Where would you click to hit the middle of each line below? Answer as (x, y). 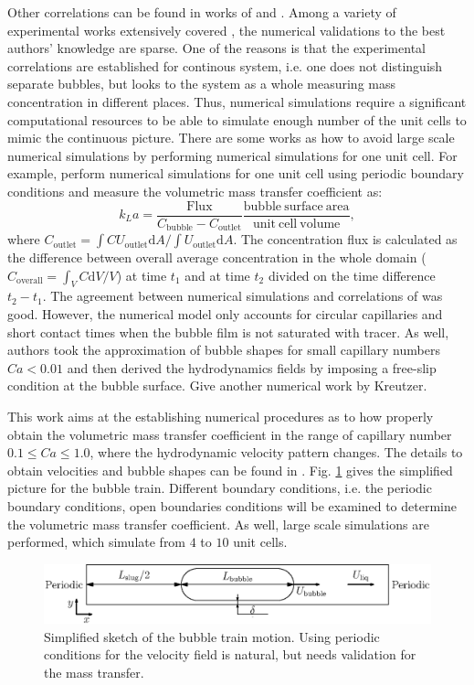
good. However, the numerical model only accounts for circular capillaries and (225, 314)
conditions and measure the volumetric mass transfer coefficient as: (195, 191)
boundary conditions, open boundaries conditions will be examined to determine (232, 505)
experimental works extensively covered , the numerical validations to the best (226, 30)
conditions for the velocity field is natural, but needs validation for (230, 654)
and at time (217, 275)
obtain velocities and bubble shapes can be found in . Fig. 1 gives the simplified (230, 470)
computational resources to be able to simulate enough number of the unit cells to (237, 119)
